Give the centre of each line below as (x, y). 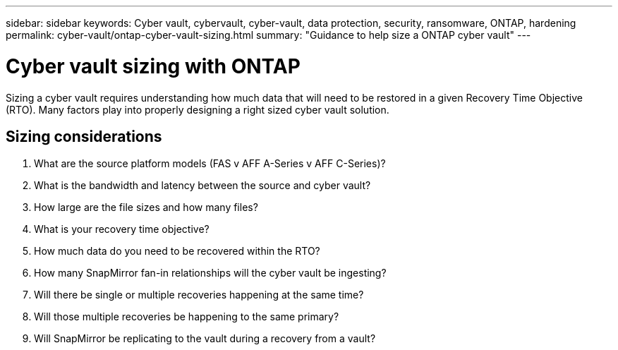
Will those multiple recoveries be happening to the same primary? (187, 317)
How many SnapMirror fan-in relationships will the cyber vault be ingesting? (210, 273)
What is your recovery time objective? (122, 229)
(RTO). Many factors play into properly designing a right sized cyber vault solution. (198, 109)
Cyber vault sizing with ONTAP (153, 66)
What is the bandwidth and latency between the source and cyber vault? (202, 186)
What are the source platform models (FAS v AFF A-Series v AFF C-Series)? (210, 164)
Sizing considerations (84, 136)
